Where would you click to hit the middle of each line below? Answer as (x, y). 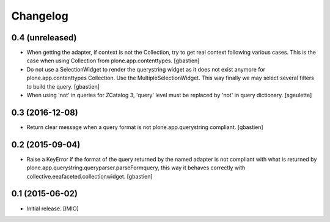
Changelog (40, 16)
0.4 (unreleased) (44, 38)
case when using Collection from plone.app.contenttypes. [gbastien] (113, 61)
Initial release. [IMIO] (53, 209)
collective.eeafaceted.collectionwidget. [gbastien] (90, 176)
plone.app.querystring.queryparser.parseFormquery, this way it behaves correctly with (136, 168)
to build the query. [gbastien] (63, 86)
